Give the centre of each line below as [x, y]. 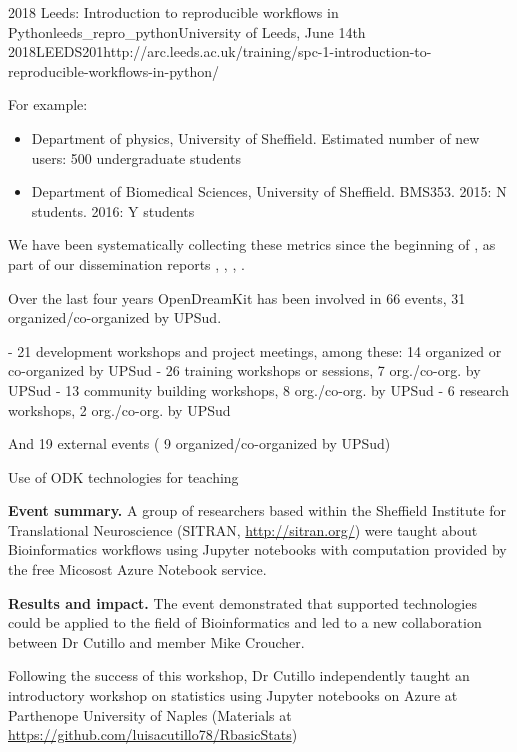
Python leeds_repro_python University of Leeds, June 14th [187, 31]
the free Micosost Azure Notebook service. [137, 569]
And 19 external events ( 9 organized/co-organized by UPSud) [199, 443]
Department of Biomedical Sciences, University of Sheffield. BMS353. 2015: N [269, 191]
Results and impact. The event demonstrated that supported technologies [242, 602]
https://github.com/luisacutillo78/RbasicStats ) [153, 734]
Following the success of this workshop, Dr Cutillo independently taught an [239, 675]
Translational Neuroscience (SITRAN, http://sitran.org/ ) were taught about [243, 529]
